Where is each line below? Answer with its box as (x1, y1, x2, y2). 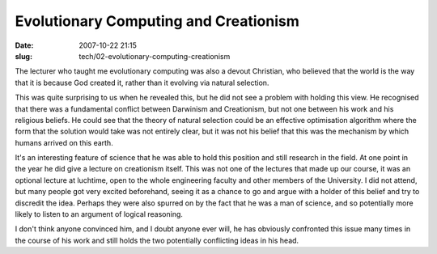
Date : (15, 40, 34, 50)
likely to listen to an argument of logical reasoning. (15, 210, 184, 219)
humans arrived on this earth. (15, 138, 113, 147)
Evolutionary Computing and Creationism (15, 12, 299, 30)
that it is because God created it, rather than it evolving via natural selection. (15, 78, 269, 87)
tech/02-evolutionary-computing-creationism (78, 51, 231, 61)
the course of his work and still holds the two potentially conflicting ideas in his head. (15, 235, 299, 245)
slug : (15, 51, 32, 61)
